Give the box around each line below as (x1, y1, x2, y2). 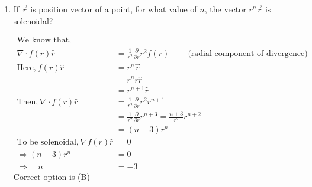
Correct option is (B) (13, 170, 90, 182)
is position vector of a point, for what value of (30, 3, 197, 15)
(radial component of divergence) (188, 49, 308, 58)
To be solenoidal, (17, 138, 79, 147)
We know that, (17, 36, 72, 45)
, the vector (204, 3, 246, 15)
